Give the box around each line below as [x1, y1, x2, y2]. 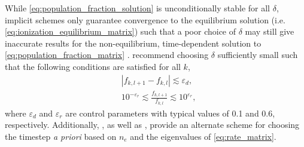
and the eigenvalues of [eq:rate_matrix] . [130, 130, 276, 142]
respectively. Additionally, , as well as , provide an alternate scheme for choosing [5, 118, 300, 131]
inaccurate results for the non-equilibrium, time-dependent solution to [5, 36, 262, 49]
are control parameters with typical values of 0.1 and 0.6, [65, 106, 275, 119]
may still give [245, 25, 294, 38]
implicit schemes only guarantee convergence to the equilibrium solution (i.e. [5, 13, 285, 26]
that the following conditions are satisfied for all [5, 60, 181, 72]
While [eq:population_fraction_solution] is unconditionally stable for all [5, 2, 270, 14]
